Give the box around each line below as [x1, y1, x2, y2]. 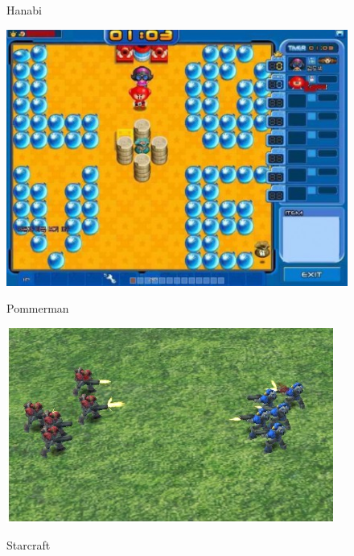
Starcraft [6, 537, 51, 554]
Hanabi [6, 2, 42, 18]
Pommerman [6, 300, 69, 317]
